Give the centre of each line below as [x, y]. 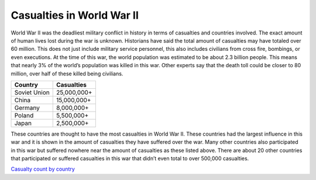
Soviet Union [32, 92]
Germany [27, 108]
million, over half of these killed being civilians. [67, 74]
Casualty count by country [43, 169]
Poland [24, 115]
